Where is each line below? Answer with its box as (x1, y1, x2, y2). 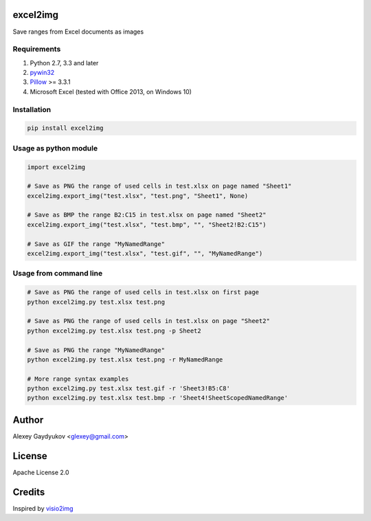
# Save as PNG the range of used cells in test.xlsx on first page (27, 289, 260, 296)
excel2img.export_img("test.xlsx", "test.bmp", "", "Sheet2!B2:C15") (27, 221, 267, 228)
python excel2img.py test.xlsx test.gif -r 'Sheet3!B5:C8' (27, 385, 230, 392)
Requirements (12, 45, 61, 54)
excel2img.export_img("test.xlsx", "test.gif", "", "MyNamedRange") (27, 250, 263, 258)
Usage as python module (12, 143, 98, 153)
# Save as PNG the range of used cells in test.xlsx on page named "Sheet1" (27, 182, 292, 190)
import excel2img (27, 163, 86, 171)
